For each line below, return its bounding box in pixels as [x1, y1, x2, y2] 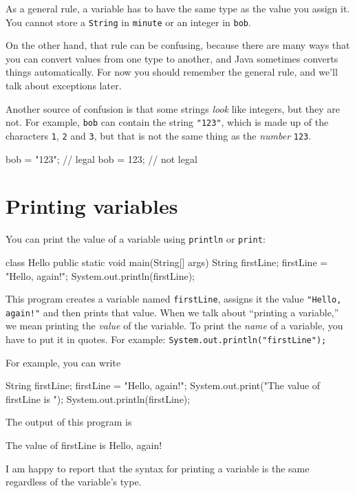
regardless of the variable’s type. [6, 474, 142, 489]
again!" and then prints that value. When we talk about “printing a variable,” [6, 305, 339, 319]
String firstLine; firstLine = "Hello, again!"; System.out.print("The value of [6, 378, 321, 393]
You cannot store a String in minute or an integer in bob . [6, 14, 251, 29]
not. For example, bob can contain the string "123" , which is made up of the [6, 115, 329, 129]
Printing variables [6, 192, 178, 220]
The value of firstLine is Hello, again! [6, 438, 162, 452]
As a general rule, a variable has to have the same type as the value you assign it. [6, 1, 350, 15]
